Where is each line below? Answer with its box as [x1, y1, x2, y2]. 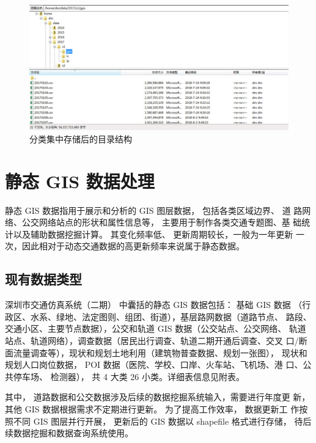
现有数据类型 [5, 269, 82, 288]
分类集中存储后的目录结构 [29, 132, 132, 145]
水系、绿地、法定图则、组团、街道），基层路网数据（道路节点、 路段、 [30, 310, 312, 323]
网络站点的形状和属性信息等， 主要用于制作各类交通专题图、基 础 [39, 216, 302, 229]
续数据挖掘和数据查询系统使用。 [5, 427, 133, 439]
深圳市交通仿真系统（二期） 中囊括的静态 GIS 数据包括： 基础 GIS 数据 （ [5, 298, 303, 311]
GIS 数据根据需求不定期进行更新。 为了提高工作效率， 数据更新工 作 [24, 403, 299, 416]
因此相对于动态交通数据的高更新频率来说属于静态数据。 [21, 240, 244, 252]
